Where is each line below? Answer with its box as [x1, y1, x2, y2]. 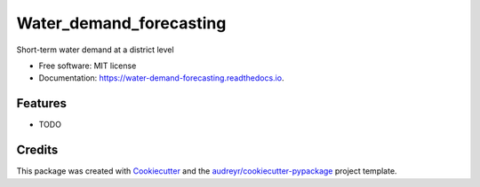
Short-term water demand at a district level [16, 44, 174, 55]
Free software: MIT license [38, 60, 137, 71]
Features [16, 96, 67, 111]
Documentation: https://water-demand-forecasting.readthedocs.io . [38, 73, 284, 83]
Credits [16, 143, 59, 158]
